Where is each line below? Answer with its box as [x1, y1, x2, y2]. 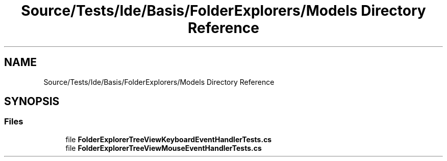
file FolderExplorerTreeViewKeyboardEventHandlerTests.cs [65, 135, 272, 144]
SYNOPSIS [4, 95, 60, 108]
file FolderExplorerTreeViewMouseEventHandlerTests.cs [65, 143, 262, 152]
